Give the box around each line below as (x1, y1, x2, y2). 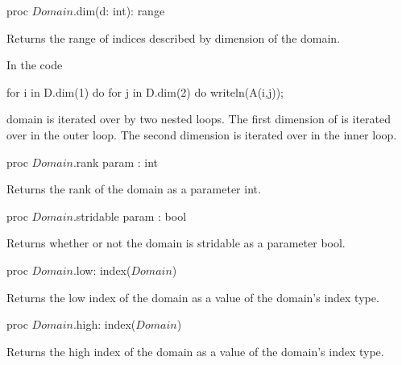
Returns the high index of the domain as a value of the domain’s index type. (6, 342, 384, 359)
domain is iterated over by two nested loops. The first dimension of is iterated (6, 110, 391, 127)
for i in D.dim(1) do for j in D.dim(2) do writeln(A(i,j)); (6, 83, 284, 100)
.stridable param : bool (73, 207, 187, 224)
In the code (6, 56, 63, 73)
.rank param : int (73, 153, 158, 170)
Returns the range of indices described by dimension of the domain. (6, 29, 341, 46)
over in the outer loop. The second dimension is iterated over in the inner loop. (6, 126, 397, 143)
